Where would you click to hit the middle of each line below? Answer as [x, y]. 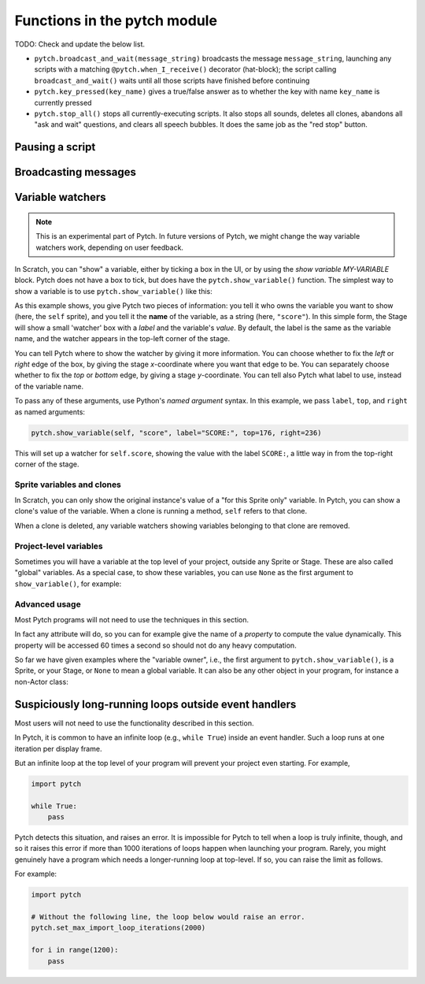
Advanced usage [48, 604]
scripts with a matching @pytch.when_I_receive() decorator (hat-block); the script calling [185, 69]
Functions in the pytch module [116, 20]
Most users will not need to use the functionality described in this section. [134, 723]
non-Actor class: [41, 681]
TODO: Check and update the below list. [80, 44]
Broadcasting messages [76, 172]
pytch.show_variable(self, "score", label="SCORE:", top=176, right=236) [176, 433]
